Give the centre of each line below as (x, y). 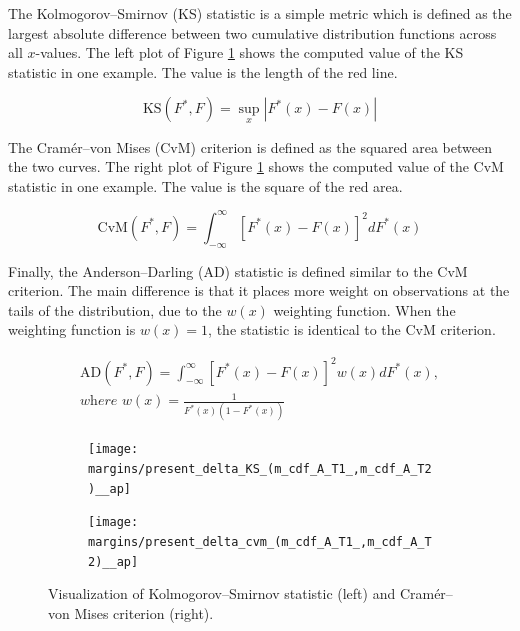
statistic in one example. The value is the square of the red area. (205, 185)
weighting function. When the (364, 309)
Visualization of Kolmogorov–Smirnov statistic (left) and (222, 593)
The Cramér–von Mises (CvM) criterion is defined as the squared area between (250, 146)
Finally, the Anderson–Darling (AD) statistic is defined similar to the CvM (238, 270)
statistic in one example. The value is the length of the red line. (203, 71)
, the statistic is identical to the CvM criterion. (352, 329)
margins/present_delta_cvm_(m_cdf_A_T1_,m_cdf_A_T (260, 542)
